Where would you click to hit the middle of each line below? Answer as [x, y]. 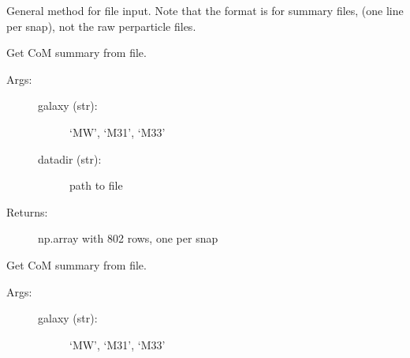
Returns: [27, 211]
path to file [96, 185]
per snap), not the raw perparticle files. [101, 26]
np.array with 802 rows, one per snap [128, 238]
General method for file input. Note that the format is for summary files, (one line [205, 10]
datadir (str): [70, 158]
